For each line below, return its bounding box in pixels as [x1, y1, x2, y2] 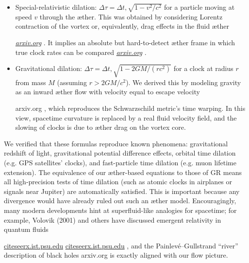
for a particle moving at [164, 2, 235, 12]
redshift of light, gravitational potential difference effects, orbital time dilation [4, 148, 236, 158]
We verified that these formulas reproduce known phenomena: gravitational [4, 138, 228, 148]
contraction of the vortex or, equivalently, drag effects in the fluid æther [15, 21, 229, 31]
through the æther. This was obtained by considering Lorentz [39, 11, 223, 21]
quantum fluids [4, 224, 49, 234]
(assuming [57, 77, 87, 87]
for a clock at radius [173, 63, 233, 73]
